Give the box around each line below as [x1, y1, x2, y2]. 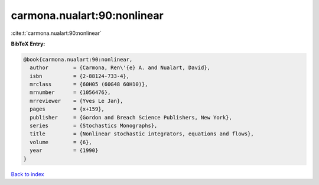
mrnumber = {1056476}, [30, 89, 111, 96]
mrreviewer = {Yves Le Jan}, [30, 98, 123, 104]
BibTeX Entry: [11, 40, 45, 47]
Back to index [11, 170, 44, 177]
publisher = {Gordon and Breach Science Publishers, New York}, [30, 114, 233, 121]
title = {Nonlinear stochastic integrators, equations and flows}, [30, 131, 254, 137]
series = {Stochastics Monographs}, [30, 122, 158, 129]
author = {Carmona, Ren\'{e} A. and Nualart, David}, [30, 64, 211, 71]
